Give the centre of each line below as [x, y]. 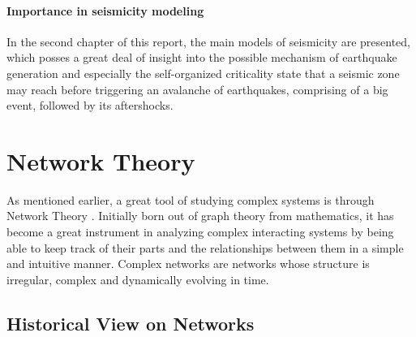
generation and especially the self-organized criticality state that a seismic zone [203, 73]
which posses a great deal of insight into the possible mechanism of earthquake [202, 57]
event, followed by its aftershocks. [90, 105]
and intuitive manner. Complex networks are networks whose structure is [188, 264]
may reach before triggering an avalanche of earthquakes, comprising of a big [197, 89]
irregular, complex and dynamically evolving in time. [138, 279]
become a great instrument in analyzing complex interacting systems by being [200, 232]
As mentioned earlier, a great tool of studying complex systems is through [191, 199]
